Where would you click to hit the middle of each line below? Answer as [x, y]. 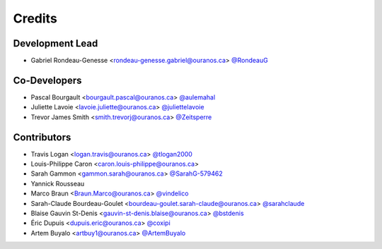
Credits [35, 18]
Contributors [42, 137]
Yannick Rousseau [58, 183]
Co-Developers [47, 80]
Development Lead [56, 43]
